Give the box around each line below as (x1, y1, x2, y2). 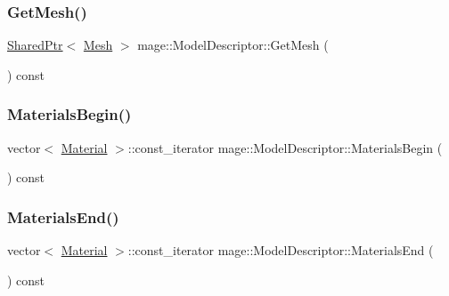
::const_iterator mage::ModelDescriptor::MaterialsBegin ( (127, 138, 443, 156)
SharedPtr (7, 36, 63, 54)
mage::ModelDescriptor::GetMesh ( (137, 36, 329, 54)
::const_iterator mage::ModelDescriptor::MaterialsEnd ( (127, 241, 434, 260)
